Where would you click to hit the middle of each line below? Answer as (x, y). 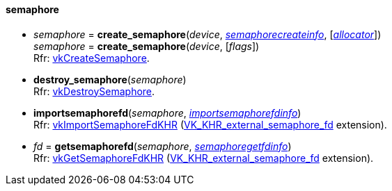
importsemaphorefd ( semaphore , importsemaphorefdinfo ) (167, 113)
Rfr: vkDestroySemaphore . (94, 91)
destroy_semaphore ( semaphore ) (110, 79)
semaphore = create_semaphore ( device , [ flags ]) (147, 46)
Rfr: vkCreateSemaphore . (92, 58)
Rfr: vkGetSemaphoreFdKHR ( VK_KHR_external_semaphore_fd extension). (204, 158)
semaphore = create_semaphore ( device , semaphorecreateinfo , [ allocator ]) (207, 34)
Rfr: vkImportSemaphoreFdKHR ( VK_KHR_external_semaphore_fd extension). (210, 124)
